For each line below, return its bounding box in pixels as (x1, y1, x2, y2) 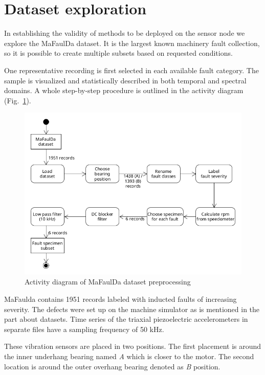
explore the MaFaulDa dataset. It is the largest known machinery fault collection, (4, 37, 260, 48)
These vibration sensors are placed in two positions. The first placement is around (4, 341, 261, 351)
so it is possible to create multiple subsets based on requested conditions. (4, 48, 233, 58)
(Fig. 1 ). (4, 95, 31, 105)
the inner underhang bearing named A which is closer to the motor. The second (4, 350, 254, 361)
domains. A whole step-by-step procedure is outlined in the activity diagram (4, 85, 244, 96)
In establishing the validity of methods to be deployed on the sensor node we (4, 28, 245, 38)
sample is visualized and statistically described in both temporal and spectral (4, 75, 247, 85)
